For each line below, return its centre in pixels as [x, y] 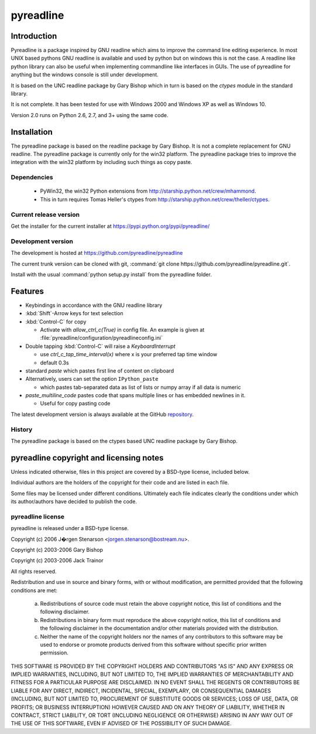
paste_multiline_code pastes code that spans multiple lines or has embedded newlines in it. [135, 395]
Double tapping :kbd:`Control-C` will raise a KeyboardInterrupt [100, 346]
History [22, 429]
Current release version [45, 214]
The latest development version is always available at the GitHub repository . [102, 414]
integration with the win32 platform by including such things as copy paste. [102, 162]
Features [27, 291]
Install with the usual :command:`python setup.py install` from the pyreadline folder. [111, 274]
